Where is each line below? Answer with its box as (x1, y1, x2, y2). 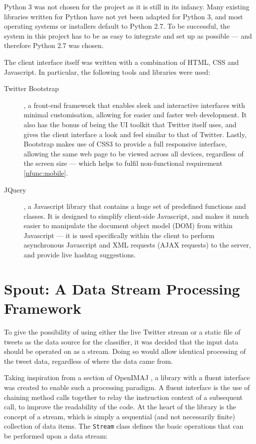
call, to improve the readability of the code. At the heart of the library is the (4, 401, 236, 412)
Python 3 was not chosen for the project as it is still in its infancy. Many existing (4, 1, 250, 11)
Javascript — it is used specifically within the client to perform (24, 230, 215, 240)
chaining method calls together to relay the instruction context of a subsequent (4, 392, 243, 402)
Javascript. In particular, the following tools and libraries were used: (4, 66, 211, 77)
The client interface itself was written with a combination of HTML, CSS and (4, 56, 239, 67)
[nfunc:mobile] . (24, 167, 68, 178)
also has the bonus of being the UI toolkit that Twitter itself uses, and (24, 119, 237, 129)
